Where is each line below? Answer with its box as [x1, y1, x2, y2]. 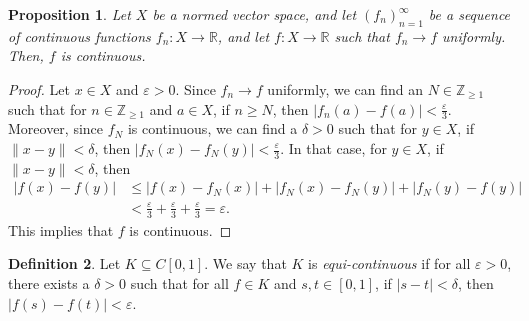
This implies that [8, 219, 114, 240]
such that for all [130, 273, 229, 294]
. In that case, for [280, 138, 387, 158]
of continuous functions [8, 25, 151, 46]
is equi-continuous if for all [308, 253, 471, 274]
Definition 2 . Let [8, 253, 121, 274]
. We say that [204, 253, 287, 274]
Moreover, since [8, 118, 104, 139]
